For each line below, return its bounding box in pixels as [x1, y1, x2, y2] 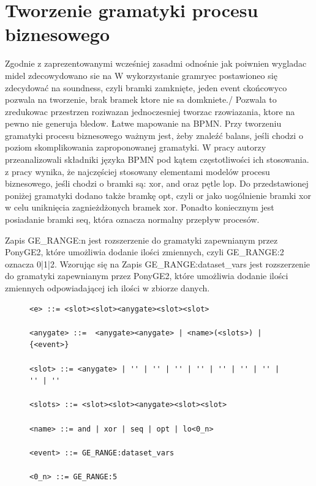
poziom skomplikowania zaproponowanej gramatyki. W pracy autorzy [5, 141, 266, 154]
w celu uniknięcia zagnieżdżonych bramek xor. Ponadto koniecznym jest [5, 201, 274, 214]
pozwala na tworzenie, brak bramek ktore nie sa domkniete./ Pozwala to [5, 93, 277, 106]
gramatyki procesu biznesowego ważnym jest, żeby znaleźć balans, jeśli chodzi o [5, 129, 303, 141]
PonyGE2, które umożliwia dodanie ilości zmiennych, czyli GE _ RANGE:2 [5, 245, 284, 258]
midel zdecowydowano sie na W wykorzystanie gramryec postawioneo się [5, 69, 277, 81]
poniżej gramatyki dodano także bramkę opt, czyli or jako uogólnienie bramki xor [5, 189, 311, 201]
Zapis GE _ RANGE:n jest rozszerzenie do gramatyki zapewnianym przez [5, 233, 278, 246]
